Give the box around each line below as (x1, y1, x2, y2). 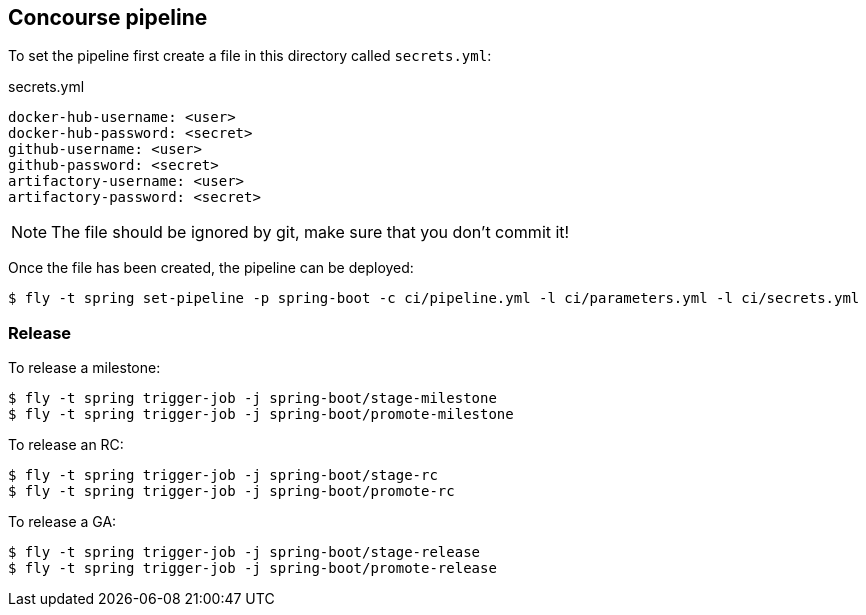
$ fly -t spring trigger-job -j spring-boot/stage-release (8, 544, 481, 561)
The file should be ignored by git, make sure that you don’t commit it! (51, 222, 570, 243)
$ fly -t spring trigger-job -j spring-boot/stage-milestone (8, 390, 497, 407)
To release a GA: (8, 513, 117, 531)
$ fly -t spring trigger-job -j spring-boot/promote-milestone (8, 406, 514, 423)
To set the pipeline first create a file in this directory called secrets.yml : (8, 47, 492, 65)
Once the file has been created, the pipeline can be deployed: (8, 259, 414, 277)
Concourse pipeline (8, 5, 208, 30)
